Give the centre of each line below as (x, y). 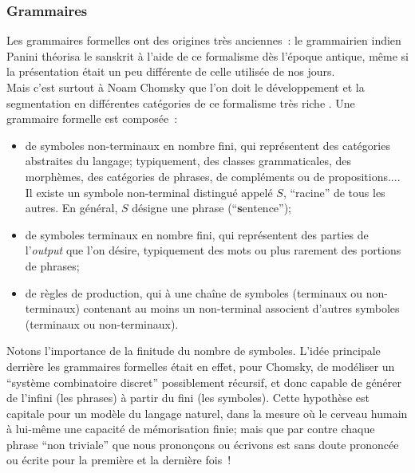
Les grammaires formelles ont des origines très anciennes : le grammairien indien (204, 40)
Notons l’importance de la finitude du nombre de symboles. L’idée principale (194, 351)
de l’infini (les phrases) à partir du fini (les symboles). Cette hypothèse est (188, 398)
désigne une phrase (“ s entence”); (212, 208)
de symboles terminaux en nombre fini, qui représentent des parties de (197, 234)
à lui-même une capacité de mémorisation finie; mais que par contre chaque (191, 429)
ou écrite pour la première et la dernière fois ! (119, 460)
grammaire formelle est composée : (92, 118)
